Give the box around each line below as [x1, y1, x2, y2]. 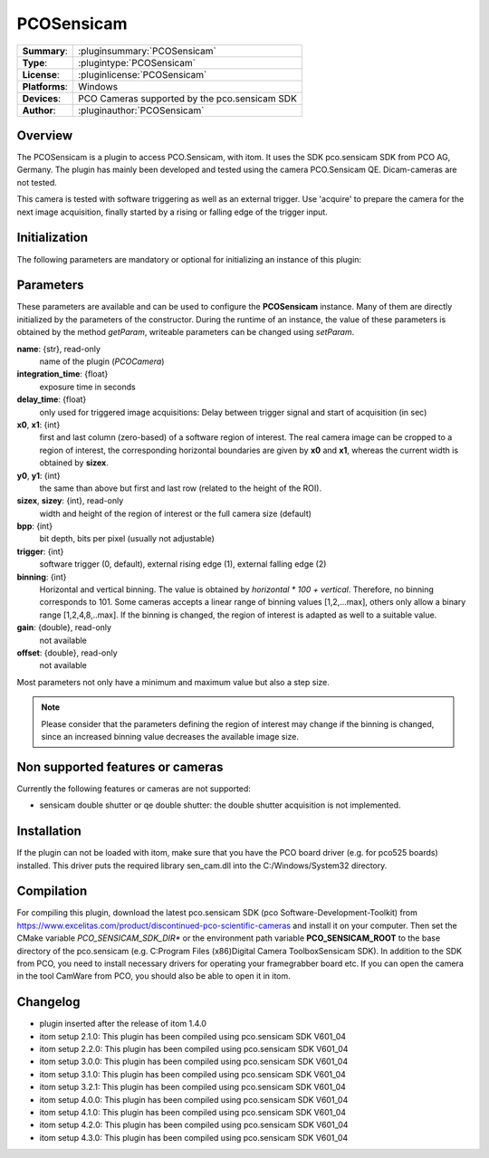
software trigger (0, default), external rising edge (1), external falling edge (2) [39, 559, 327, 569]
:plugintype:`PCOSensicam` [78, 56, 197, 69]
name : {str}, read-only [16, 343, 101, 354]
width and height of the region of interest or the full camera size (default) [39, 508, 312, 519]
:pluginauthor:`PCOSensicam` [78, 104, 205, 117]
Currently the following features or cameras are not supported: [16, 783, 251, 794]
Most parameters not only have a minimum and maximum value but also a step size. [16, 676, 331, 687]
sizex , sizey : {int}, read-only [16, 495, 124, 506]
